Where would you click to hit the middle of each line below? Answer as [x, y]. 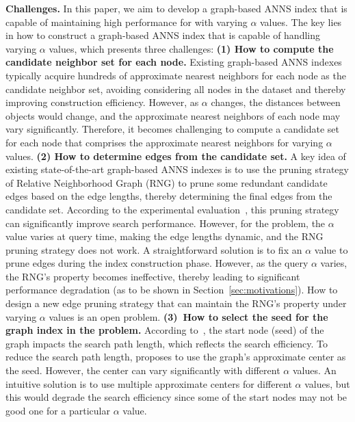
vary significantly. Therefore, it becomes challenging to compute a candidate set [172, 129]
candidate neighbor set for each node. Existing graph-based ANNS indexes [174, 62]
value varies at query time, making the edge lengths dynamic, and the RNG [165, 236]
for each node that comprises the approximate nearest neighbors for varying [165, 142]
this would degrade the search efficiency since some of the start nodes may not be [176, 397]
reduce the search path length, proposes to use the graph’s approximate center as [176, 357]
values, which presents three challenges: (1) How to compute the [191, 48]
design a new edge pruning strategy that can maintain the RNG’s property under [176, 303]
